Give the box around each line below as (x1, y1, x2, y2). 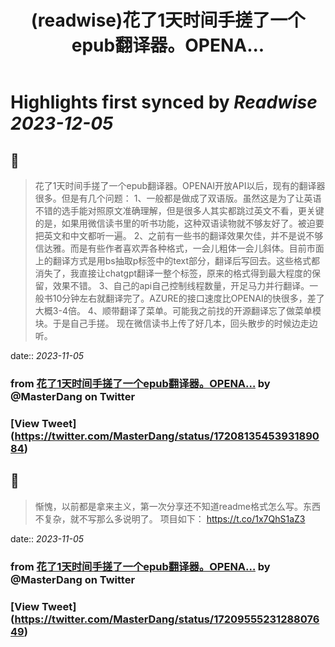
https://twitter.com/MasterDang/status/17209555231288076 (14, 612, 320, 626)
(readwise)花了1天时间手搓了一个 (30, 9, 306, 32)
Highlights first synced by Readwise (10, 91, 318, 114)
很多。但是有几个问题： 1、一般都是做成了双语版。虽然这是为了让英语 (34, 192, 322, 204)
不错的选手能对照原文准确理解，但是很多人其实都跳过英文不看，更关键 (34, 205, 325, 216)
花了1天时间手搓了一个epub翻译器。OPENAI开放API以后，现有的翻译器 (34, 180, 326, 191)
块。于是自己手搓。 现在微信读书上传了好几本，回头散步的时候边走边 (34, 317, 318, 329)
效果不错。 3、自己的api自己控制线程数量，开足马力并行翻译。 (52, 280, 310, 291)
